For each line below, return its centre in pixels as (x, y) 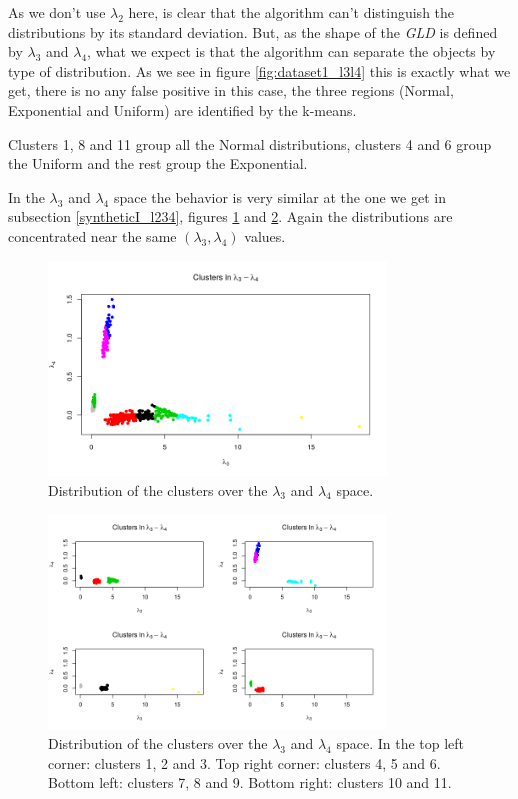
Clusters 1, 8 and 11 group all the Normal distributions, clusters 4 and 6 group (250, 143)
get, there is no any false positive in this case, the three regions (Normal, (231, 90)
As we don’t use (57, 12)
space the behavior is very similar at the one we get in (279, 196)
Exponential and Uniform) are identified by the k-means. (182, 109)
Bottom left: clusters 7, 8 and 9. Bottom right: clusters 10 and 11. (250, 782)
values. (265, 235)
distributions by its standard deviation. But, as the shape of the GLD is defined (253, 31)
